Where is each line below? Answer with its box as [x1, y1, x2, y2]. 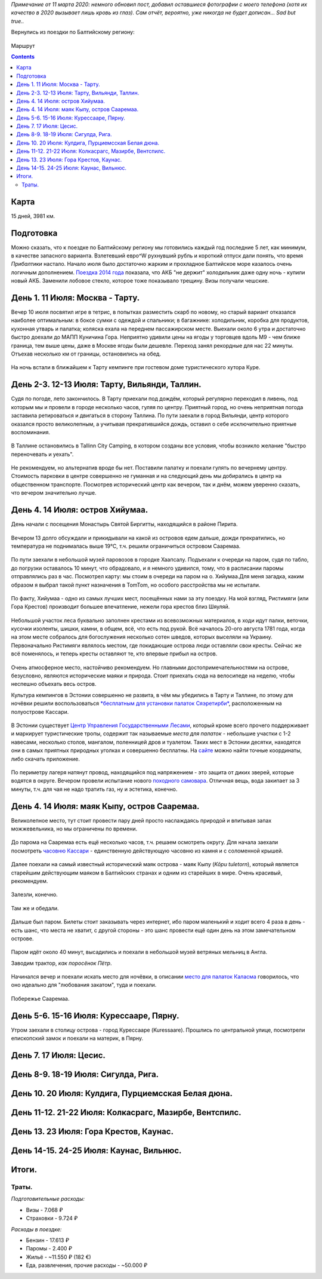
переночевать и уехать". [11, 450, 74, 458]
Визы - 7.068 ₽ [26, 1206, 63, 1213]
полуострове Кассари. [11, 708, 69, 715]
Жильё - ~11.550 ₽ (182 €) [26, 1253, 92, 1260]
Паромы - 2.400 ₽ [26, 1245, 73, 1252]
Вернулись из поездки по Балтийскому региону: [11, 29, 135, 36]
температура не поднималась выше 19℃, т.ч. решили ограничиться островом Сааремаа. [11, 542, 241, 550]
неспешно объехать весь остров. [11, 680, 97, 688]
